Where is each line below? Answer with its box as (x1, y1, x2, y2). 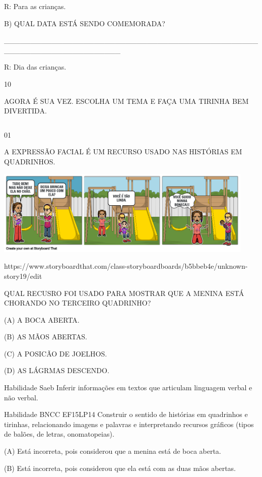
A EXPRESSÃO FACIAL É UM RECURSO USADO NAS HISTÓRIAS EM (4, 146, 242, 157)
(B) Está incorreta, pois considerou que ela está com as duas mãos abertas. (4, 462, 236, 473)
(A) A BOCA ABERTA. (4, 314, 80, 325)
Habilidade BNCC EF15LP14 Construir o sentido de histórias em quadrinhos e (4, 409, 248, 420)
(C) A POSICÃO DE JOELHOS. (4, 348, 107, 359)
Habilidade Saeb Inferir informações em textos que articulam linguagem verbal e (4, 382, 252, 393)
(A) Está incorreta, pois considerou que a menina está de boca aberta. (4, 446, 221, 456)
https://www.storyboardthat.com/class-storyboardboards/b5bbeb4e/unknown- (4, 261, 248, 271)
